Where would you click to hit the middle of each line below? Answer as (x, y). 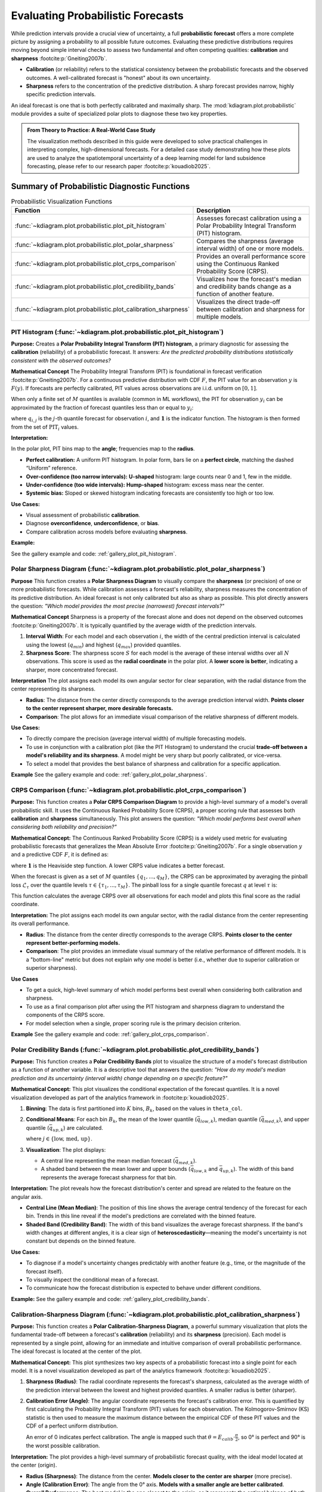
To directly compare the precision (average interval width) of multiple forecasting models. (136, 739)
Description (213, 211)
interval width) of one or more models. (250, 249)
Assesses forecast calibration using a (249, 218)
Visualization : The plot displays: (66, 1149)
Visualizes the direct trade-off (238, 302)
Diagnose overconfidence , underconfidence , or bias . (93, 523)
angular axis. (27, 1197)
